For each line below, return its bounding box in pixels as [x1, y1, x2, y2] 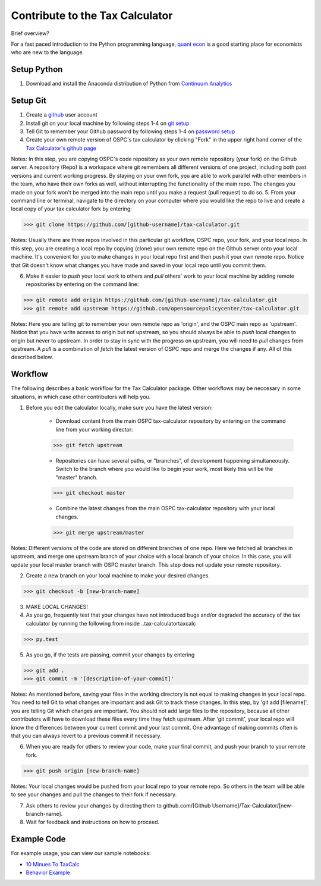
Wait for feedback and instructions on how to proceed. [26, 818, 160, 826]
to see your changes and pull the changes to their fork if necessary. [11, 791, 177, 798]
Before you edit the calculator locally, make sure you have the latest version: [26, 404, 213, 411]
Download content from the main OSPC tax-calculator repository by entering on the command [55, 417, 286, 425]
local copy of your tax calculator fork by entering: [11, 205, 132, 212]
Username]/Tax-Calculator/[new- [212, 802, 294, 809]
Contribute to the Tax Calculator [11, 9, 173, 22]
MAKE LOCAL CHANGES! [26, 603, 89, 610]
